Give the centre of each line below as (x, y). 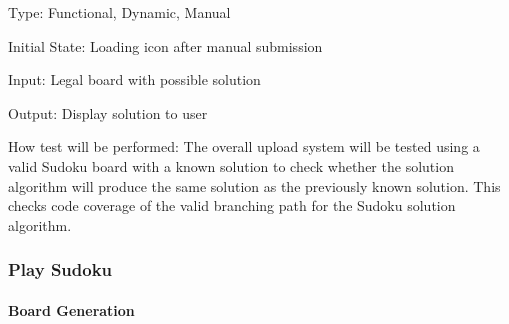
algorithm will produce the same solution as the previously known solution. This (254, 185)
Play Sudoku (60, 269)
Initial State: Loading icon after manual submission (165, 45)
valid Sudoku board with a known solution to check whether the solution (231, 165)
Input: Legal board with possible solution (134, 79)
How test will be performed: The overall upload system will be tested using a (244, 146)
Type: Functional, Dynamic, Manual (119, 12)
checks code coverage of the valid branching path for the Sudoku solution (232, 205)
